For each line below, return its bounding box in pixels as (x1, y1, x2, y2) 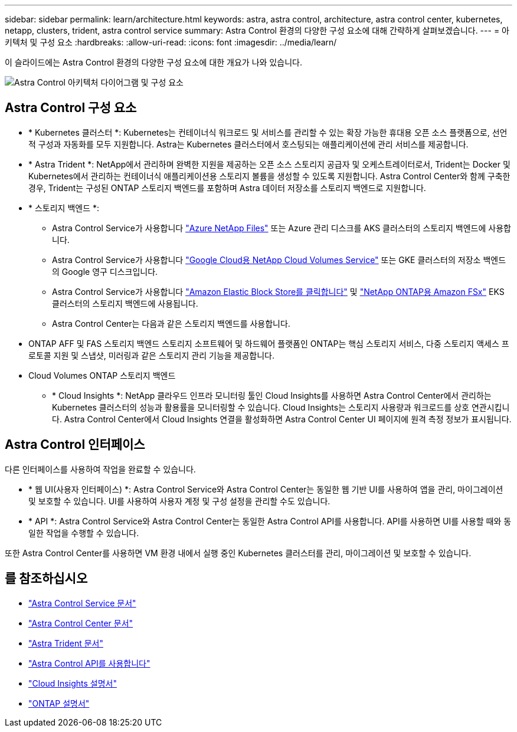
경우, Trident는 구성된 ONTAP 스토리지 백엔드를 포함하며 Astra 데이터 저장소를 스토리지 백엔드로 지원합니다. (28, 182, 426, 193)
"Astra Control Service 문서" (28, 598, 136, 608)
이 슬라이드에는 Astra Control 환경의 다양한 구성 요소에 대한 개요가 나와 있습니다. (5, 57, 302, 67)
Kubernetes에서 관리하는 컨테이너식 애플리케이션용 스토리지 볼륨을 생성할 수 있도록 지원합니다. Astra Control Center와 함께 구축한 (28, 170, 511, 181)
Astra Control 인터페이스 (5, 437, 145, 452)
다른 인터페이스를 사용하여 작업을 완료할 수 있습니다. (5, 464, 196, 474)
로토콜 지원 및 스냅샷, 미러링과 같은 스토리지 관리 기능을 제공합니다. (28, 350, 275, 360)
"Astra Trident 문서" (28, 638, 103, 648)
